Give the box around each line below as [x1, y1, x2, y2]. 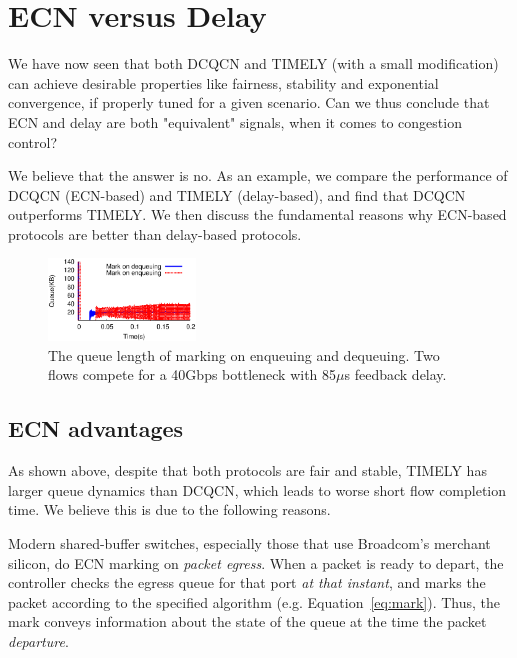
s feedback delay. [344, 364, 447, 385]
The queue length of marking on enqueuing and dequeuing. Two [48, 344, 440, 365]
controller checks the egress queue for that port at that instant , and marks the [8, 572, 486, 593]
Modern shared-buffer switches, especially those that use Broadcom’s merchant [8, 533, 491, 554]
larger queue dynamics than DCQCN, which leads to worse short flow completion [8, 479, 507, 500]
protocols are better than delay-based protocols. [8, 223, 302, 244]
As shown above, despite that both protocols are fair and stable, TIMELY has [8, 460, 487, 481]
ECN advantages [8, 413, 184, 444]
